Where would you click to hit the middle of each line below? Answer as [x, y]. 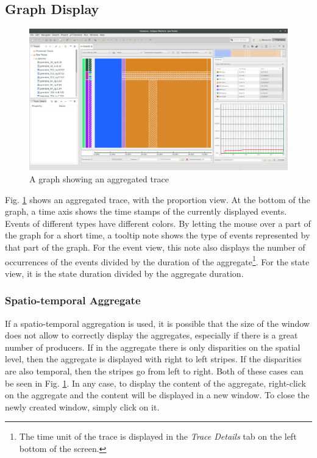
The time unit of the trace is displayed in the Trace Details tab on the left [158, 436]
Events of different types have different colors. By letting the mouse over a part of [158, 223]
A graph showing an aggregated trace [99, 179]
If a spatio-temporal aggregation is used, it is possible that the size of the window [157, 323]
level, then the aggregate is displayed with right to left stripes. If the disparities [153, 359]
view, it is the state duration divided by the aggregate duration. [124, 273]
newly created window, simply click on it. [82, 406]
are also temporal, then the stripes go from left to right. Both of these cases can [154, 371]
